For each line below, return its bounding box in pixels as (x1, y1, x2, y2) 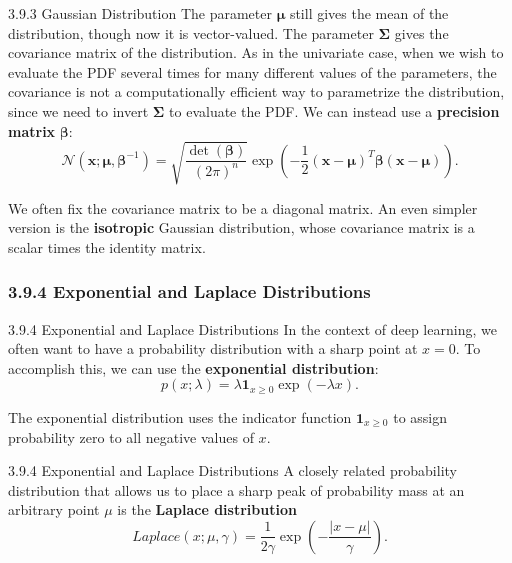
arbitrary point (8, 499, 100, 520)
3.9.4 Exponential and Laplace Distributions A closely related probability (8, 460, 457, 481)
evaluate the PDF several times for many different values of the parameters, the (8, 61, 497, 82)
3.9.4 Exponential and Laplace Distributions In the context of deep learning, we (8, 318, 497, 339)
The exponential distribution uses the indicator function (8, 406, 352, 427)
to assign (393, 406, 448, 427)
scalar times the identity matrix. (8, 236, 206, 257)
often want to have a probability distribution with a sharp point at (8, 338, 418, 359)
